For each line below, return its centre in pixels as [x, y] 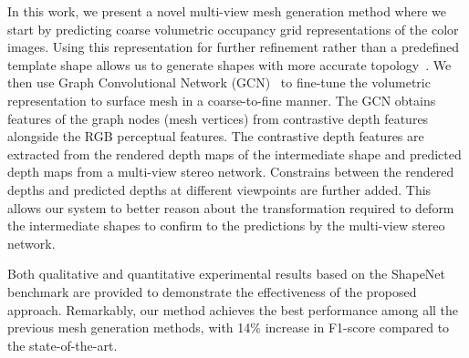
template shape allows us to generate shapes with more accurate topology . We [229, 64]
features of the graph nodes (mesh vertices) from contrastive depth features [218, 118]
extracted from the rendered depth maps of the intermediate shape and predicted [234, 153]
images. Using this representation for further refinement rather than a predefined [233, 47]
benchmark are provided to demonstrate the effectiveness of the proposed [212, 291]
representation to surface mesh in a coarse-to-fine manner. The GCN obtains [222, 100]
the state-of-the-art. [63, 345]
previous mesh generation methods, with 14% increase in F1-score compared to [229, 327]
